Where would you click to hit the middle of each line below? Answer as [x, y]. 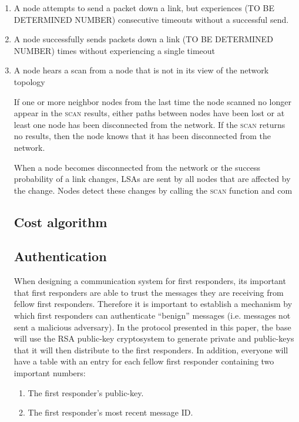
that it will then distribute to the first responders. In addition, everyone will [151, 350]
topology [29, 81]
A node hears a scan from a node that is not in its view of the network [141, 70]
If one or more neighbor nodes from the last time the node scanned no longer [152, 101]
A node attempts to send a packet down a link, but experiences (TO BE [144, 8]
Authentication [60, 256]
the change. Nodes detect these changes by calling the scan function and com [153, 190]
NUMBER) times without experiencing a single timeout [115, 50]
